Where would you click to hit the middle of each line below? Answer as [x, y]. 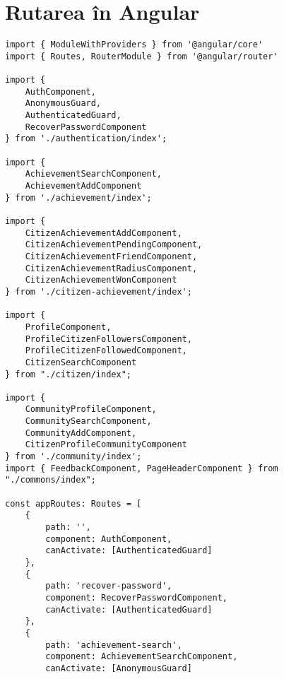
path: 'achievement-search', [114, 645]
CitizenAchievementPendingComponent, [114, 245]
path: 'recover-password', [109, 586]
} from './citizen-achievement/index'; [99, 291]
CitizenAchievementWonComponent [101, 280]
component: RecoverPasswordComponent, [136, 597]
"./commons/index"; [51, 480]
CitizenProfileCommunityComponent [106, 445]
